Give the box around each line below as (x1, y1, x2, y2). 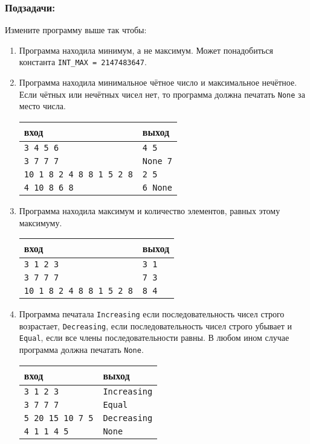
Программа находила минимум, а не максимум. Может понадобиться (19, 43, 273, 56)
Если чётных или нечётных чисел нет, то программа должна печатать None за (19, 87, 305, 100)
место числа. (19, 100, 66, 112)
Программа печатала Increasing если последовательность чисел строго (19, 308, 285, 320)
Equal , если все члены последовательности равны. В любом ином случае (19, 331, 289, 344)
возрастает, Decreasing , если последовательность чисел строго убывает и (19, 319, 292, 332)
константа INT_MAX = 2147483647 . (19, 55, 147, 68)
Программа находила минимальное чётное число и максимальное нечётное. (19, 76, 297, 89)
